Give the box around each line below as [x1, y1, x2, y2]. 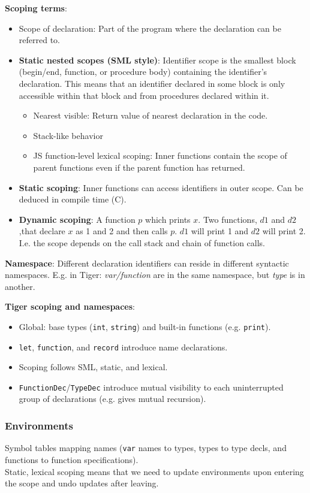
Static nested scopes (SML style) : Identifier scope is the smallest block [19, 53, 296, 66]
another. [5, 280, 35, 292]
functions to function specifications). [5, 453, 139, 465]
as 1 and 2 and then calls [76, 225, 168, 237]
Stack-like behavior [33, 129, 103, 141]
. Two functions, [198, 213, 257, 225]
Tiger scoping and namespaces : [5, 300, 135, 313]
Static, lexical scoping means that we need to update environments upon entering [5, 465, 304, 477]
